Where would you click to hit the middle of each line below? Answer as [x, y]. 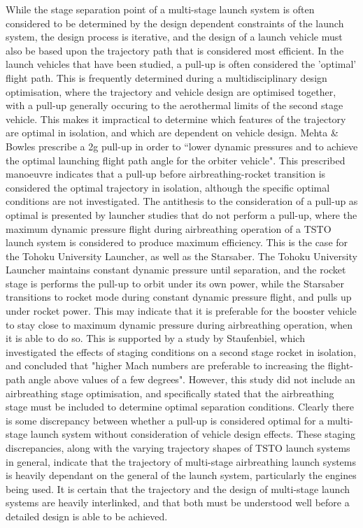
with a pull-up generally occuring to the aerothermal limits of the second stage [175, 105]
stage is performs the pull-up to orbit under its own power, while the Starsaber [175, 283]
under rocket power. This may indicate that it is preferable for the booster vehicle [181, 311]
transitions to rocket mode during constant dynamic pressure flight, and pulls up [179, 297]
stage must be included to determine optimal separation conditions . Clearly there [180, 407]
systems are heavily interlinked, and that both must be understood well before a [178, 502]
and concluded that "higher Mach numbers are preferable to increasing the [165, 365]
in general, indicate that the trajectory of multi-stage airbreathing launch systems [181, 461]
